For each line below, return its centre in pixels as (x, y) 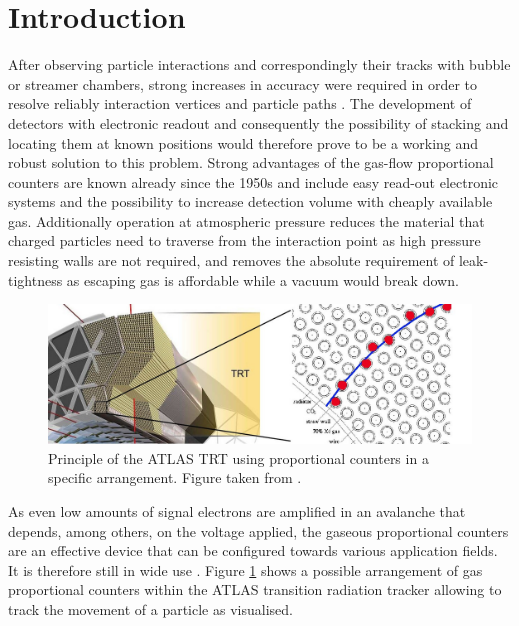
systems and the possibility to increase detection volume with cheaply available (250, 201)
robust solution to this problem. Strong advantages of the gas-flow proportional (251, 162)
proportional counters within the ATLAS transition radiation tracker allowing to (255, 589)
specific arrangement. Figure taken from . (175, 477)
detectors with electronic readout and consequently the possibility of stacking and (258, 122)
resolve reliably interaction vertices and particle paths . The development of (240, 103)
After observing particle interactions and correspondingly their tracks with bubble (259, 64)
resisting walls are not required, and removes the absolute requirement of (231, 260)
